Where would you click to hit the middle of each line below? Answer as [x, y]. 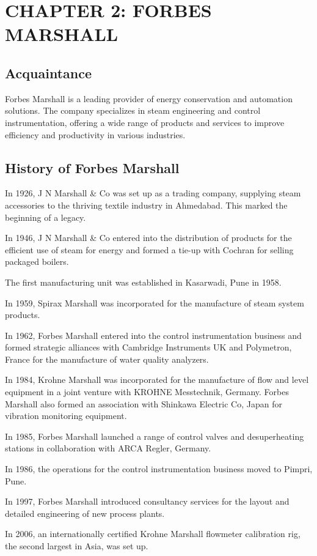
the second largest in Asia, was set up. [77, 546]
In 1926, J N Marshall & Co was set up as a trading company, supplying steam [153, 193]
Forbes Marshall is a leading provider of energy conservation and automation [149, 98]
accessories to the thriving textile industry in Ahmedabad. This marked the [146, 205]
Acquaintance [49, 72]
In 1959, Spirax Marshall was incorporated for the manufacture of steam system [155, 302]
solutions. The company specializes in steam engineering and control [133, 110]
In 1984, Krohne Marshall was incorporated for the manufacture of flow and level [157, 380]
